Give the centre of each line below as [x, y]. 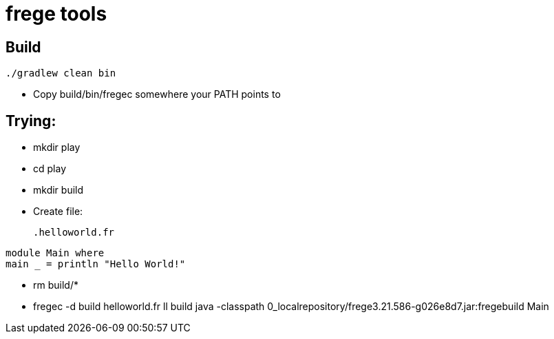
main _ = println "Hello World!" [96, 264]
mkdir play [57, 147]
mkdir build [58, 190]
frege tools [56, 14]
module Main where [55, 253]
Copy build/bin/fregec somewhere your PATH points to [157, 94]
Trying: [31, 121]
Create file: [58, 212]
